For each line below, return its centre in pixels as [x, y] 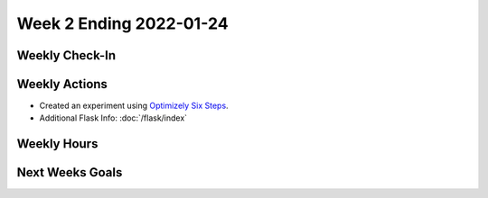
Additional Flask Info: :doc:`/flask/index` [113, 118]
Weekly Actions [62, 84]
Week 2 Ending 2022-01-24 [123, 23]
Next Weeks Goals [70, 172]
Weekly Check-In [66, 55]
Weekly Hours [57, 144]
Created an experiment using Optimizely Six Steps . [134, 106]
